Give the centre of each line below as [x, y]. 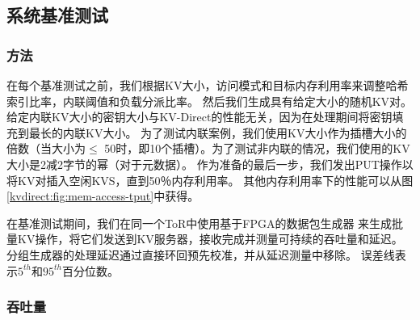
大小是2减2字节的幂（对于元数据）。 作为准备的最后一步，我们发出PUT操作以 [210, 164]
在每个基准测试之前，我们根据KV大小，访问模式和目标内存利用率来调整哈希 [208, 85]
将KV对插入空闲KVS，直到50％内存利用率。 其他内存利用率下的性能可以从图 [210, 180]
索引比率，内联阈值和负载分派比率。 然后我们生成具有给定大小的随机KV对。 [210, 101]
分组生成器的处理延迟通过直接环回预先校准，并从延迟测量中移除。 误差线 [201, 254]
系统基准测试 [57, 15]
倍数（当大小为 [46, 148]
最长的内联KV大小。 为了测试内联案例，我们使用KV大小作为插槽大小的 [218, 132]
